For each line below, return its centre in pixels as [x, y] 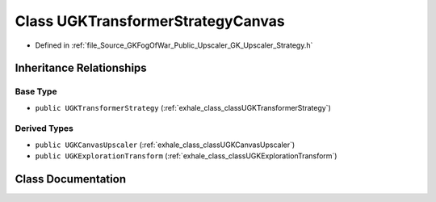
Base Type [36, 91]
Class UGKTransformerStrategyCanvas [150, 21]
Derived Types [44, 128]
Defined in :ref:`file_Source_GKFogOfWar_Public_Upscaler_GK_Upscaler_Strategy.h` [174, 45]
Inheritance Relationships [81, 68]
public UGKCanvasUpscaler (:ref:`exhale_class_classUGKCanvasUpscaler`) [165, 145]
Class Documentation [71, 179]
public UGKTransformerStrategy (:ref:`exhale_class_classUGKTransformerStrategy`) [183, 107]
